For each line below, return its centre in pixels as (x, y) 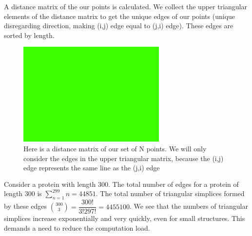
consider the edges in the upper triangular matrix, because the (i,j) (124, 158)
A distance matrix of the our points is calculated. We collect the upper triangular (126, 6)
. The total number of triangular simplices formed (170, 193)
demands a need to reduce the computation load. (77, 227)
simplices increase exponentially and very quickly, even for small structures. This (125, 218)
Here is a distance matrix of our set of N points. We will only (115, 148)
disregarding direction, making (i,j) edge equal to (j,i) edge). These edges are (119, 26)
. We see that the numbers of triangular (189, 206)
